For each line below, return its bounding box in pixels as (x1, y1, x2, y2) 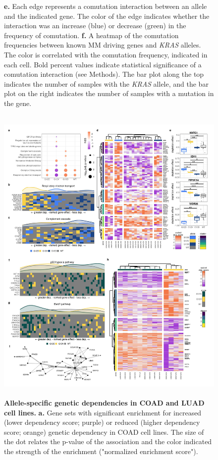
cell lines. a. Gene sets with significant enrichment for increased (4, 407, 202, 417)
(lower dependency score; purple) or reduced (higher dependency (4, 417, 200, 427)
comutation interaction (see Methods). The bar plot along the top (4, 69, 204, 79)
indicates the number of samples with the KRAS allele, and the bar (4, 78, 209, 89)
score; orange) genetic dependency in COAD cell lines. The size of (4, 426, 204, 437)
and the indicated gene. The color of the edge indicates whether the (4, 10, 210, 21)
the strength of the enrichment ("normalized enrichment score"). (4, 446, 198, 457)
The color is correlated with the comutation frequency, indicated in (4, 49, 208, 59)
